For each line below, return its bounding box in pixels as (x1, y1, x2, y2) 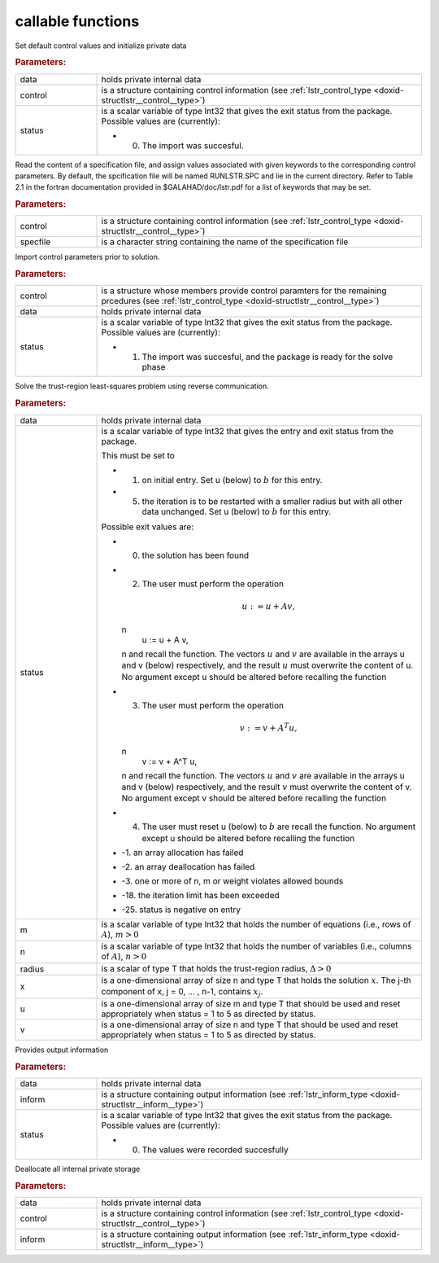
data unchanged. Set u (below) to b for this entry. (141, 506, 332, 517)
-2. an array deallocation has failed (121, 861, 255, 872)
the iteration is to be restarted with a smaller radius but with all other (141, 495, 403, 507)
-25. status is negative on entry (121, 904, 241, 915)
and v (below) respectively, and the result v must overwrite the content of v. (121, 782, 412, 792)
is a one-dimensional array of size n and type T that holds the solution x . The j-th (101, 974, 411, 985)
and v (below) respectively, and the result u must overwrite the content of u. (121, 660, 414, 671)
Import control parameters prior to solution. (15, 252, 160, 262)
